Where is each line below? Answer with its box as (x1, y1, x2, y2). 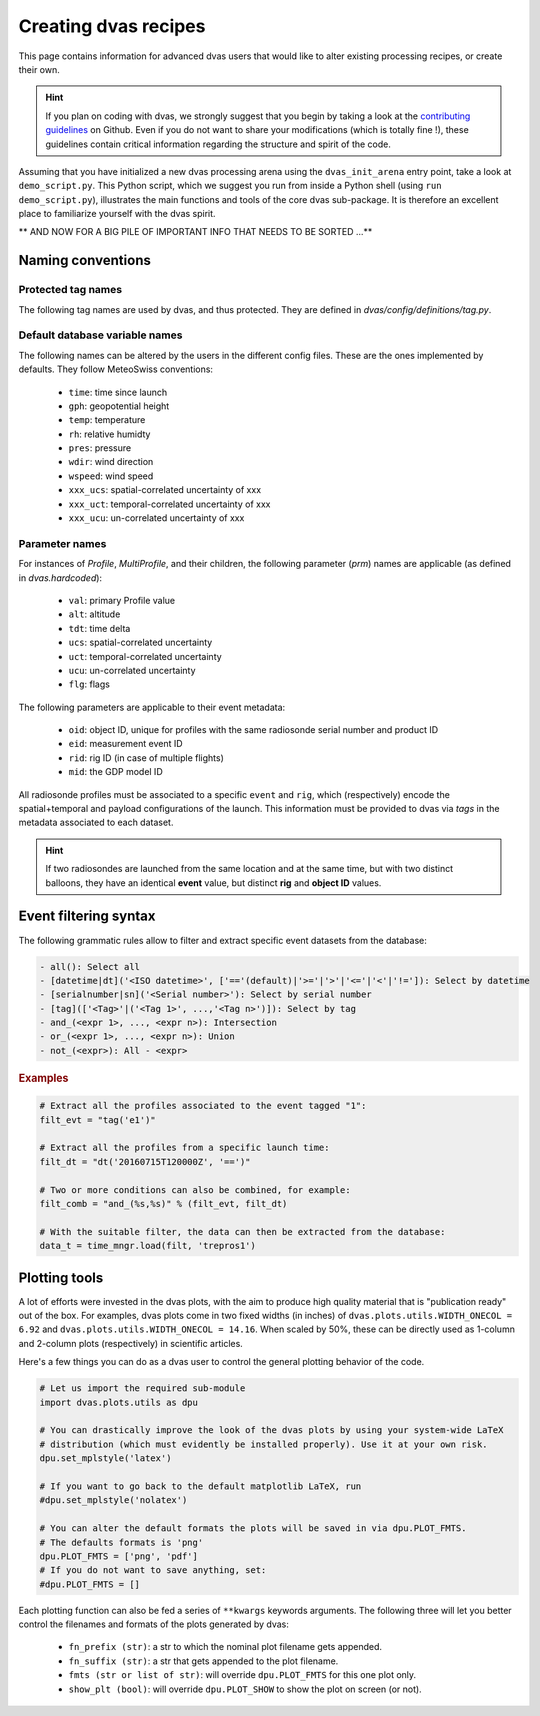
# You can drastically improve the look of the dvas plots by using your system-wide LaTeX (39, 1425, 504, 1436)
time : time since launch (68, 386, 168, 398)
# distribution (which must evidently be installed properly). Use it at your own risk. (39, 1438, 489, 1450)
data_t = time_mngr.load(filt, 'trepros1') (39, 1240, 257, 1252)
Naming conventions (18, 252, 152, 269)
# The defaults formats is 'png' (39, 1536, 204, 1548)
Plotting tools (18, 1269, 104, 1286)
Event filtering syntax (18, 908, 156, 925)
